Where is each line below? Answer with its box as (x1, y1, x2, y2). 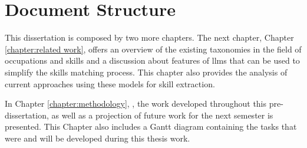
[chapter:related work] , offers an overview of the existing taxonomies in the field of (5, 42, 302, 55)
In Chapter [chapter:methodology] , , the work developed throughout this (5, 97, 267, 110)
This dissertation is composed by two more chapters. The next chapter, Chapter (5, 31, 294, 44)
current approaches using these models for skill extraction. (5, 77, 215, 90)
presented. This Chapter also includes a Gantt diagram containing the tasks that (5, 120, 297, 133)
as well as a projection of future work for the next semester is (51, 108, 273, 121)
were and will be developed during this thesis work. (5, 131, 190, 144)
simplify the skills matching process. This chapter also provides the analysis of (5, 65, 288, 78)
